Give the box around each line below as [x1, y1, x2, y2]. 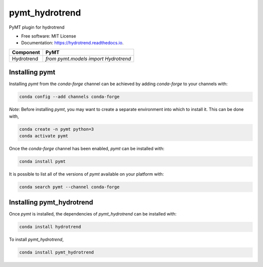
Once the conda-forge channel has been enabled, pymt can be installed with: [9, 145, 165, 151]
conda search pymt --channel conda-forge [19, 184, 120, 190]
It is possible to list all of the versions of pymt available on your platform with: [9, 171, 164, 177]
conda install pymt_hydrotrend [19, 249, 94, 255]
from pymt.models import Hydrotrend [45, 55, 131, 62]
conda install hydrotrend [19, 224, 81, 230]
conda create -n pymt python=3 [19, 126, 94, 132]
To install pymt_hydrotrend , [9, 236, 64, 243]
